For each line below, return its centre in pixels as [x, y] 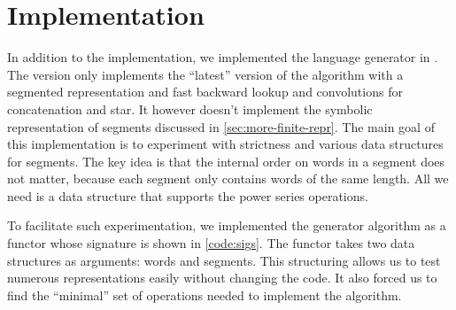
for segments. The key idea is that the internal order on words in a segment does [226, 161]
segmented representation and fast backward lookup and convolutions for [205, 92]
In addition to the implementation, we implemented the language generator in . [223, 57]
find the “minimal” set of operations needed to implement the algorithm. [205, 294]
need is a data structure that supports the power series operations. [188, 195]
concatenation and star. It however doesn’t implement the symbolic [190, 108]
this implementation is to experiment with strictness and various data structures [225, 144]
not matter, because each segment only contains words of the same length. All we [228, 178]
